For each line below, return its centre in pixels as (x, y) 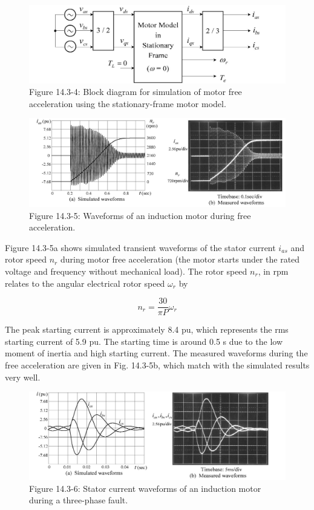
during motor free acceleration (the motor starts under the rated (180, 259)
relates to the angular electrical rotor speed (85, 283)
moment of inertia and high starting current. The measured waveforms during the (156, 353)
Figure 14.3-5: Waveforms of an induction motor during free (140, 215)
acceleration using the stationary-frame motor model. (128, 103)
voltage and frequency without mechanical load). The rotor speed (126, 271)
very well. (23, 377)
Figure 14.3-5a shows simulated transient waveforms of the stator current (140, 247)
